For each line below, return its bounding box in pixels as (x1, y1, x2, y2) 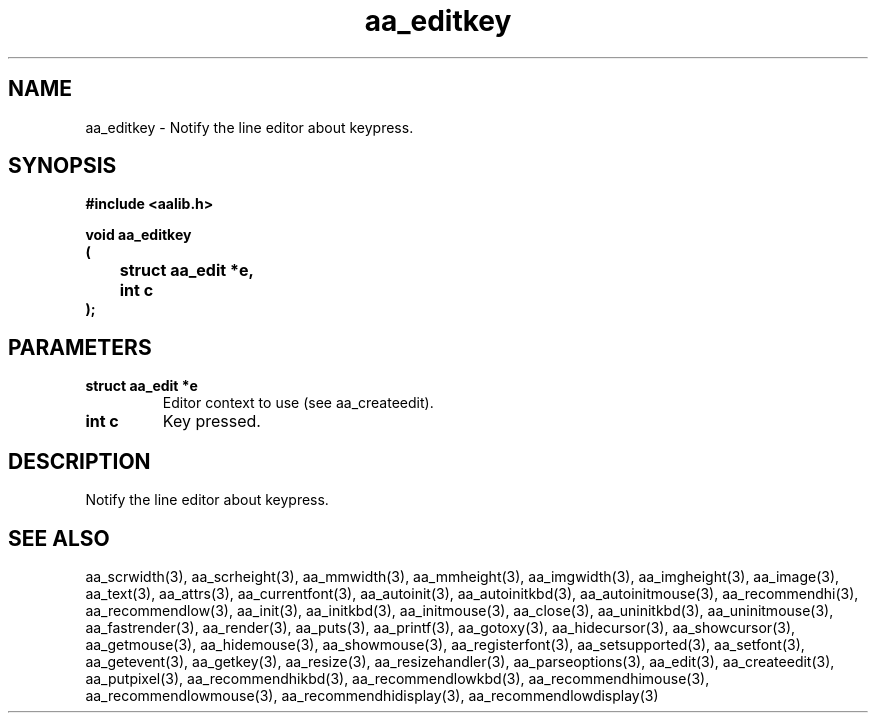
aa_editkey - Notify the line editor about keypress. (85, 118, 414, 136)
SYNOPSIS (8, 153, 117, 179)
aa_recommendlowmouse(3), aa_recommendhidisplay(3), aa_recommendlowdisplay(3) (85, 686, 659, 704)
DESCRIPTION (8, 448, 151, 474)
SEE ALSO (8, 525, 110, 551)
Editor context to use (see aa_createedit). (162, 394, 434, 412)
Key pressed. (162, 411, 261, 432)
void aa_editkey (85, 226, 192, 244)
